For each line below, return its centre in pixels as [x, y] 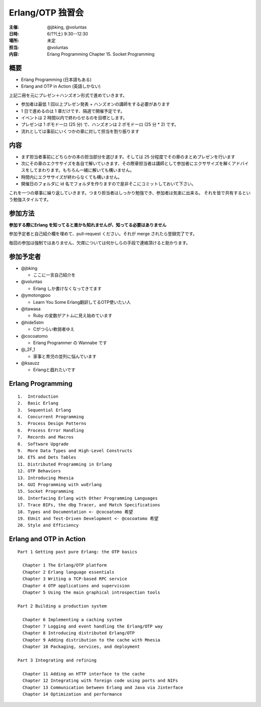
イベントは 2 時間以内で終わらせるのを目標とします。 [74, 118]
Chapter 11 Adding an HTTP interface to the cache [84, 674]
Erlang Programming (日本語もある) [56, 79]
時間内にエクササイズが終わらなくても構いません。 [72, 177]
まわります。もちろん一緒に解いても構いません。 [86, 170]
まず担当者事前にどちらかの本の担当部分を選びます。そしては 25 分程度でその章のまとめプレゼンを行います [128, 157]
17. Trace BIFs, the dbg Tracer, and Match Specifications [89, 505]
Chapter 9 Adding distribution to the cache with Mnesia [91, 640]
